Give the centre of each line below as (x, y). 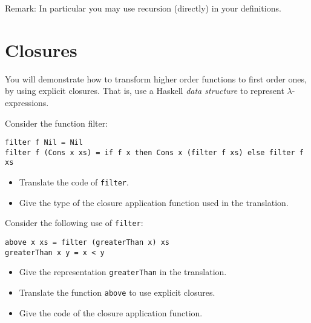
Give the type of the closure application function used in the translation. (154, 202)
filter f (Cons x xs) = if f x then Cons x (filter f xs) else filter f (154, 152)
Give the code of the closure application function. (111, 312)
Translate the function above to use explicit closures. (117, 292)
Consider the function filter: (57, 123)
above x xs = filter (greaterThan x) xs (87, 242)
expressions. (27, 102)
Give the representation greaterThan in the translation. (123, 272)
